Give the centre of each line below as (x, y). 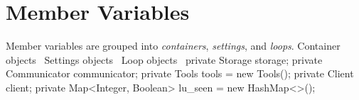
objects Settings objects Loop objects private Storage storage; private (164, 59)
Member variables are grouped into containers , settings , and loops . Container (173, 46)
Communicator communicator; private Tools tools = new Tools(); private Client (180, 73)
